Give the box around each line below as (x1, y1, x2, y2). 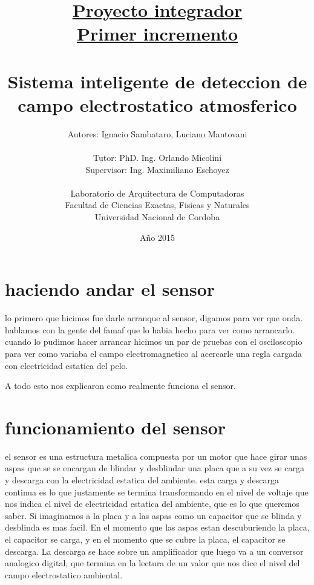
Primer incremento (76, 21, 238, 46)
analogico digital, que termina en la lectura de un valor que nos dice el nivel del (5, 557, 300, 569)
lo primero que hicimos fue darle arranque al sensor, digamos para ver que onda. (5, 312, 303, 324)
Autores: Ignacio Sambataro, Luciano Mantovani (67, 127, 247, 140)
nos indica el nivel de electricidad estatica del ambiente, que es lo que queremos (5, 497, 299, 510)
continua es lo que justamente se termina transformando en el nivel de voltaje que (5, 485, 309, 498)
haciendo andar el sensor (5, 276, 215, 301)
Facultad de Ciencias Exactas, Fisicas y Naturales (65, 198, 250, 211)
